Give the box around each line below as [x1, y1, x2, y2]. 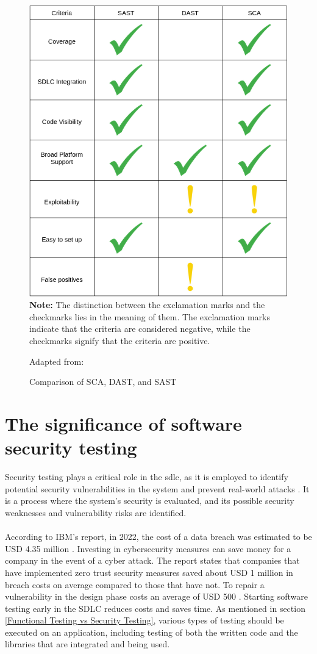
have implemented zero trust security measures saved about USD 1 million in [5, 566, 293, 578]
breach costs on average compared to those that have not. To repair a [5, 578, 265, 591]
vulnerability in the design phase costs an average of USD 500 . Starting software [5, 590, 308, 603]
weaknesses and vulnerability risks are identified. [5, 506, 187, 519]
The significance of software [5, 411, 242, 436]
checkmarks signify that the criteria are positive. [29, 334, 210, 347]
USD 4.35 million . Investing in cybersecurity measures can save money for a [5, 542, 291, 555]
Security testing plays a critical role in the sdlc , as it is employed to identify [5, 470, 288, 483]
